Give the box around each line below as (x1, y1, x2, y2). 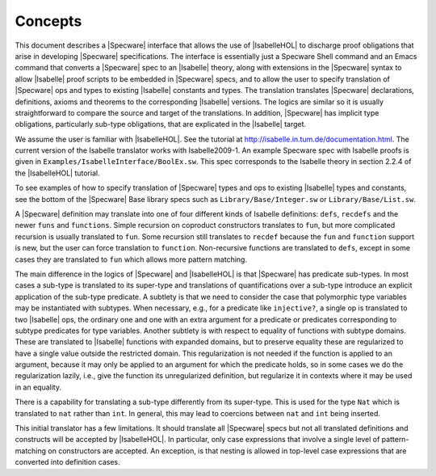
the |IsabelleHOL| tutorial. (15, 168, 100, 178)
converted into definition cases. (15, 457, 120, 467)
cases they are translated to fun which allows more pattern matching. (15, 255, 248, 264)
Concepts (15, 12, 82, 30)
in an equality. (15, 382, 62, 392)
